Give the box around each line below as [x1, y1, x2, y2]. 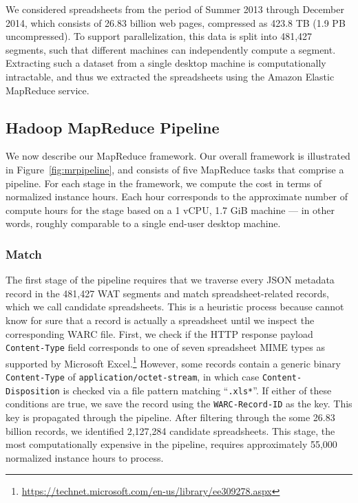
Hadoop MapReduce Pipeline [6, 116, 220, 138]
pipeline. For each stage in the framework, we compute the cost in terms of [6, 175, 322, 190]
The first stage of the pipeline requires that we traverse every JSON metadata [6, 272, 335, 287]
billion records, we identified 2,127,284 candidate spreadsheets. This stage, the [6, 423, 335, 438]
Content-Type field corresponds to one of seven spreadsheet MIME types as [6, 340, 325, 354]
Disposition [6, 386, 60, 396]
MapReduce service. [6, 83, 89, 97]
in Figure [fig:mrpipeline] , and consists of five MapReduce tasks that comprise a [6, 162, 344, 176]
